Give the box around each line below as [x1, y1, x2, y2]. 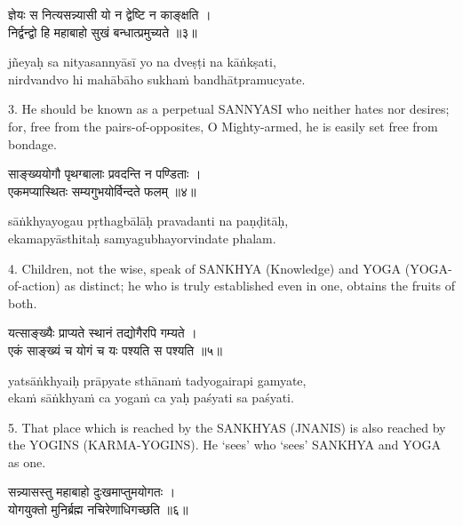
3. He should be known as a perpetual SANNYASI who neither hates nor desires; [8, 99, 450, 118]
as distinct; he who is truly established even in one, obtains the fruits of [64, 276, 456, 295]
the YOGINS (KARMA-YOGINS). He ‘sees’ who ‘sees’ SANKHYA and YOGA [8, 435, 441, 454]
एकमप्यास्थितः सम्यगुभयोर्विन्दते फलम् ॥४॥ [8, 181, 196, 200]
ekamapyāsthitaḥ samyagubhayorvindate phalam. [8, 228, 276, 247]
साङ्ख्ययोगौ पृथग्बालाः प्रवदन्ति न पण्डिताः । [8, 164, 202, 183]
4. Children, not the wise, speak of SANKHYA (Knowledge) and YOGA [8, 259, 402, 277]
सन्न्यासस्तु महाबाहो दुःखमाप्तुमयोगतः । [8, 482, 176, 501]
